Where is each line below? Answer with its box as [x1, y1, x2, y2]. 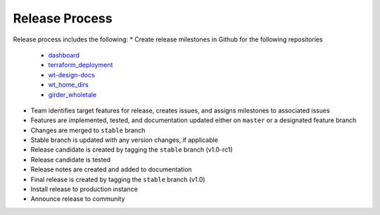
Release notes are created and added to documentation [30, 165, 193, 174]
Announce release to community [30, 195, 125, 203]
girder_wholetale [48, 90, 97, 98]
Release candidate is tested [30, 155, 111, 164]
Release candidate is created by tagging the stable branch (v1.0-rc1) [30, 145, 233, 154]
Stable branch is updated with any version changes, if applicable [30, 136, 218, 144]
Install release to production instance [30, 185, 139, 193]
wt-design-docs [48, 70, 95, 79]
